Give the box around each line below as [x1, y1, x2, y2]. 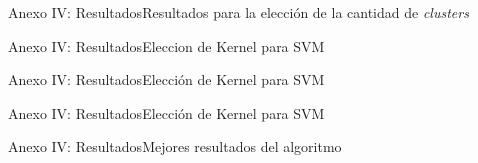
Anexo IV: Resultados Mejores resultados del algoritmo [8, 136, 342, 157]
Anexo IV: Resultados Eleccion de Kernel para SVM [8, 35, 325, 56]
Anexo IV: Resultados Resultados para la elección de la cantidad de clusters [8, 2, 469, 22]
